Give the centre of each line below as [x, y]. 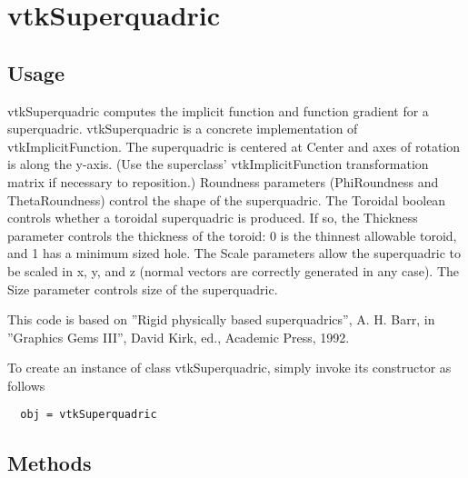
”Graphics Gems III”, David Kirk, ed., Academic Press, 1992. [179, 337]
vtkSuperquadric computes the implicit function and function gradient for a [218, 110]
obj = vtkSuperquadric [89, 415]
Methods [50, 462]
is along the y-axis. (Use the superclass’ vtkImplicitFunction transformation [218, 164]
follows [26, 385]
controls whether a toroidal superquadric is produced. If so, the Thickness [213, 218]
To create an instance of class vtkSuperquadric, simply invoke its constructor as [229, 368]
